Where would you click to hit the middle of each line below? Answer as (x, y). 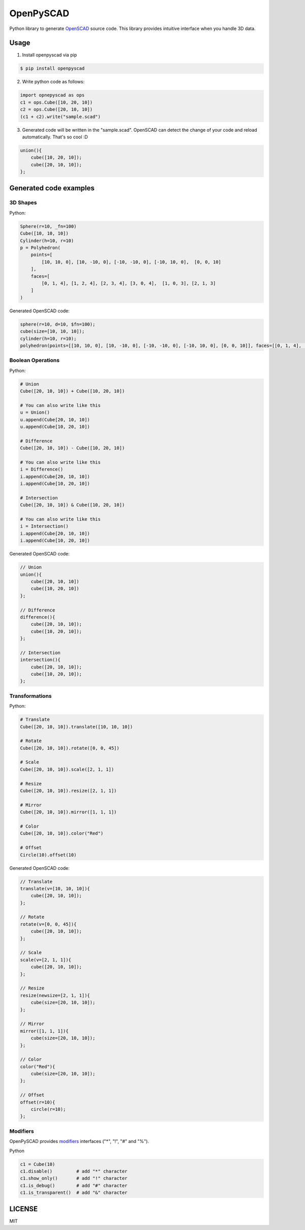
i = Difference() (42, 470)
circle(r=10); (48, 1109)
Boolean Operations (35, 360)
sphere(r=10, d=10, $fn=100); (58, 324)
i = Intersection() (44, 526)
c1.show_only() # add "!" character (74, 1178)
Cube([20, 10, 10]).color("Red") (62, 833)
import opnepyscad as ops (52, 95)
